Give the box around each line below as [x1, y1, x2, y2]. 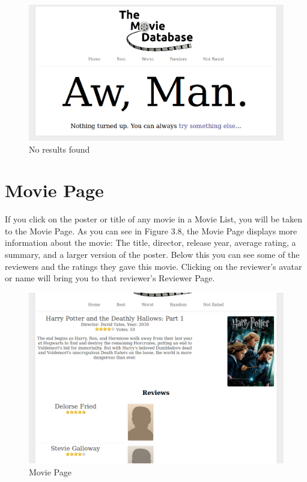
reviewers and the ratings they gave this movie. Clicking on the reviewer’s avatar [5, 260, 302, 272]
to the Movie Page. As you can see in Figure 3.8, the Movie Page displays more [5, 224, 297, 237]
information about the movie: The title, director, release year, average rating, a [5, 236, 296, 249]
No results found [29, 142, 90, 155]
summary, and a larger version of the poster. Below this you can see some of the [5, 248, 300, 261]
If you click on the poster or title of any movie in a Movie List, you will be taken [5, 213, 303, 225]
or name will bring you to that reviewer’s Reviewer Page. [5, 272, 215, 284]
